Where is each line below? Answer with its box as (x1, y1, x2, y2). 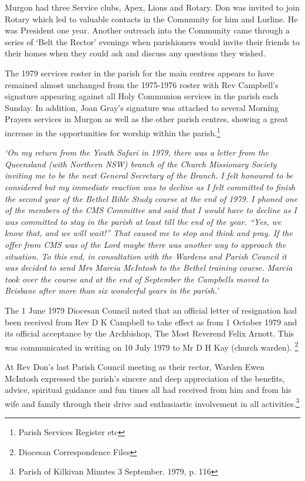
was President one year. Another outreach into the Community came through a (5, 24, 290, 36)
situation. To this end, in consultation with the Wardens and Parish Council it (5, 250, 287, 262)
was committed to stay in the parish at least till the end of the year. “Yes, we (5, 215, 282, 227)
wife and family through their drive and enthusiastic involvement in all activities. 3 (5, 395, 300, 409)
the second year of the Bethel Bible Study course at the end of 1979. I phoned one (5, 192, 298, 204)
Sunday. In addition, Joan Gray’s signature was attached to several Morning (5, 101, 279, 113)
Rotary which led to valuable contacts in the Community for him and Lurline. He (5, 12, 298, 25)
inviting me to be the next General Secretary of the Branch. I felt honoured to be (5, 169, 293, 181)
